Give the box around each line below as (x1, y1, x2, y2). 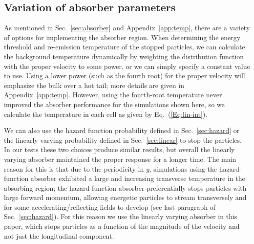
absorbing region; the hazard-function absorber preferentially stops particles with (4, 182, 247, 193)
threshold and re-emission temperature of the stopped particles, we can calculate (4, 42, 245, 52)
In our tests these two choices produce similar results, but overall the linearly (4, 144, 235, 155)
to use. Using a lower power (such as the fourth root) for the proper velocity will (4, 70, 245, 81)
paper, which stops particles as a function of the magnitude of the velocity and (4, 221, 240, 231)
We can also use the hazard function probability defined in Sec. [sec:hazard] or (4, 125, 240, 135)
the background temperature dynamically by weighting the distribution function (4, 51, 244, 61)
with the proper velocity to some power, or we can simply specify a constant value (4, 61, 250, 71)
